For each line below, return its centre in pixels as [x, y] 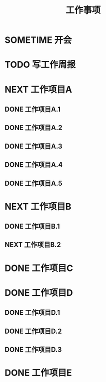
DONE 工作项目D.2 [33, 331]
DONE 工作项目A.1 [33, 109]
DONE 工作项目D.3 [33, 350]
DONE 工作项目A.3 [34, 146]
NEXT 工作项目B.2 [33, 245]
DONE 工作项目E [38, 373]
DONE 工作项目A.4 [34, 165]
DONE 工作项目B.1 [32, 226]
